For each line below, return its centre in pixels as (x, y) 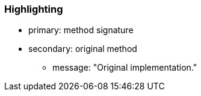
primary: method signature (81, 30)
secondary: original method (83, 49)
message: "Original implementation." (125, 68)
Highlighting (34, 9)
